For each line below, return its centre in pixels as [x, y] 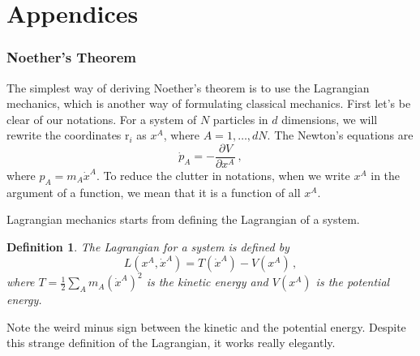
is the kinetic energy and [207, 282]
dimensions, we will [330, 119]
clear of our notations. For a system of [102, 119]
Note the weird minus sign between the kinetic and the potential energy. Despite [206, 326]
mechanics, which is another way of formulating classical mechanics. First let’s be [209, 103]
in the [386, 176]
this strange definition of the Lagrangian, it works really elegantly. [171, 343]
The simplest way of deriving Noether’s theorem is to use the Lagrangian [188, 87]
